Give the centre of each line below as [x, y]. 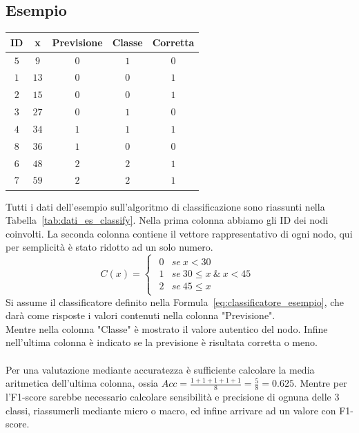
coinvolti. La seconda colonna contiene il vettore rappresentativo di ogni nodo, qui [179, 233]
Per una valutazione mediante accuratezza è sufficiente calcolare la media [160, 369]
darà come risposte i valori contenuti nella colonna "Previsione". [140, 315]
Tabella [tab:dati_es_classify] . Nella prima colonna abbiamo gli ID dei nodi [167, 220]
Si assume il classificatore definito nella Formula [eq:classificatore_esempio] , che [175, 301]
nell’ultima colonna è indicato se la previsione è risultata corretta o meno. [162, 342]
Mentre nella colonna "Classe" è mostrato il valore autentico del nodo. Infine [167, 328]
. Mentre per [320, 383]
